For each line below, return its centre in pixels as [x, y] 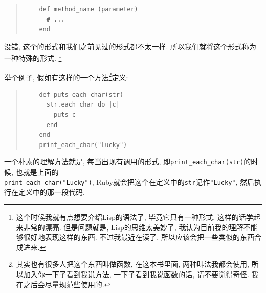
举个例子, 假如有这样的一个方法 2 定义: [66, 76]
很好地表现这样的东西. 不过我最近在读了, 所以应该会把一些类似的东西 [139, 237]
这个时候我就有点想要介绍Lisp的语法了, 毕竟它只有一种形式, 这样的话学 [135, 216]
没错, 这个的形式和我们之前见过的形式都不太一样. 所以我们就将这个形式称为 [130, 46]
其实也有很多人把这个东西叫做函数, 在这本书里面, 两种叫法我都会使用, [132, 264]
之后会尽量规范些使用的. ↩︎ [67, 284]
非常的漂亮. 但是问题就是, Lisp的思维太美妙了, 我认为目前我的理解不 [137, 227]
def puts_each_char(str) [81, 95]
